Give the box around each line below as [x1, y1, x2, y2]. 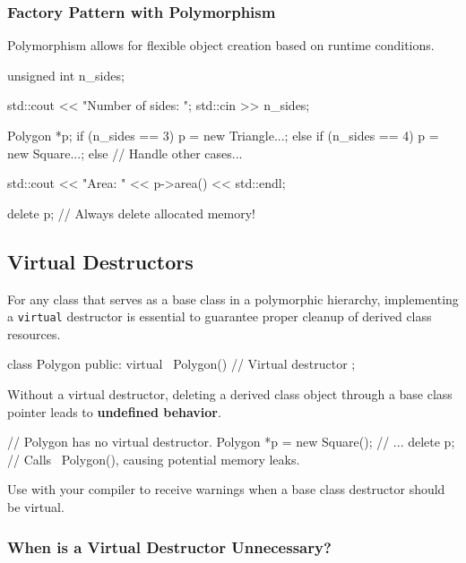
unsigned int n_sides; [7, 65, 125, 84]
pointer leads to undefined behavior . [7, 402, 221, 421]
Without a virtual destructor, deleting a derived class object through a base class [7, 385, 453, 404]
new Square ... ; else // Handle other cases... [7, 143, 243, 162]
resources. [7, 324, 61, 343]
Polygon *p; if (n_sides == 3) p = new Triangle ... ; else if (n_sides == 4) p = [7, 126, 439, 144]
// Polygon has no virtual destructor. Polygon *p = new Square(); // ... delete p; [7, 432, 455, 451]
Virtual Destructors [7, 247, 194, 275]
